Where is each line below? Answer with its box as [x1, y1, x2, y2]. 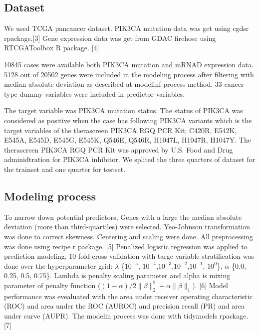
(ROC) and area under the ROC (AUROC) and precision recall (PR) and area [4, 301, 245, 311]
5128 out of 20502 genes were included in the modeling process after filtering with [4, 69, 254, 79]
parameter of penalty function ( [4, 280, 101, 290]
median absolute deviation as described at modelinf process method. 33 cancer [4, 79, 244, 89]
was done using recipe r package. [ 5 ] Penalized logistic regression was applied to [4, 241, 248, 251]
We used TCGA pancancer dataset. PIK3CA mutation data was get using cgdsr [4, 23, 249, 33]
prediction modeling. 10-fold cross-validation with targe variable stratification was [4, 251, 255, 261]
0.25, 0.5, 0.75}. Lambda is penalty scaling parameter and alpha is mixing [4, 270, 231, 281]
